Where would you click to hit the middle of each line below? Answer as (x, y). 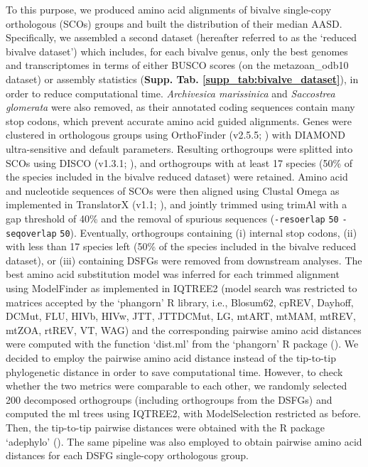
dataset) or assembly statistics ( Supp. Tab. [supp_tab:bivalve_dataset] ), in (182, 79)
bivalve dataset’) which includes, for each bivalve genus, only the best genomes (177, 51)
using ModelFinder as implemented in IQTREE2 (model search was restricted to (182, 288)
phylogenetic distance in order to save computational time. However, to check (174, 371)
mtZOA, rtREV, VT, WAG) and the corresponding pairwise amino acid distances (184, 329)
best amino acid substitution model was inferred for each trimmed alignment (173, 274)
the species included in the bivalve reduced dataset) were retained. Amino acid (177, 177)
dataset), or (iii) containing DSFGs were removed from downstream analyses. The (184, 260)
